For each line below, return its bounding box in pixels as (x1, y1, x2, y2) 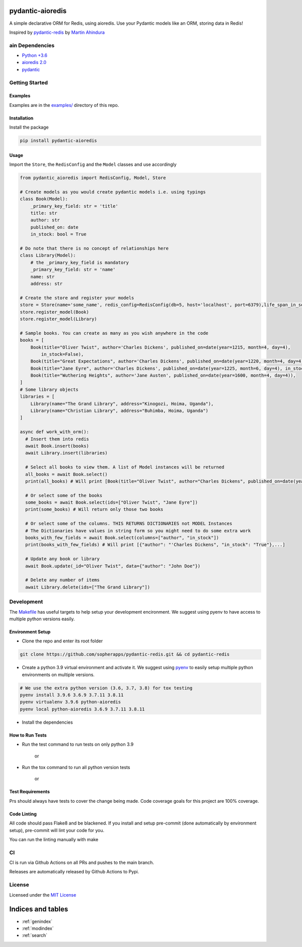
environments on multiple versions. (22, 671, 95, 678)
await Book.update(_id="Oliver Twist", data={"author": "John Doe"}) (25, 563, 201, 569)
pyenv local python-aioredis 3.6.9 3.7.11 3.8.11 (20, 706, 145, 712)
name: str (30, 274, 55, 279)
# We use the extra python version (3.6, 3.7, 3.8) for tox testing (20, 685, 193, 691)
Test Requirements (9, 789, 50, 795)
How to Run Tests (9, 732, 47, 738)
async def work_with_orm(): (20, 429, 89, 435)
